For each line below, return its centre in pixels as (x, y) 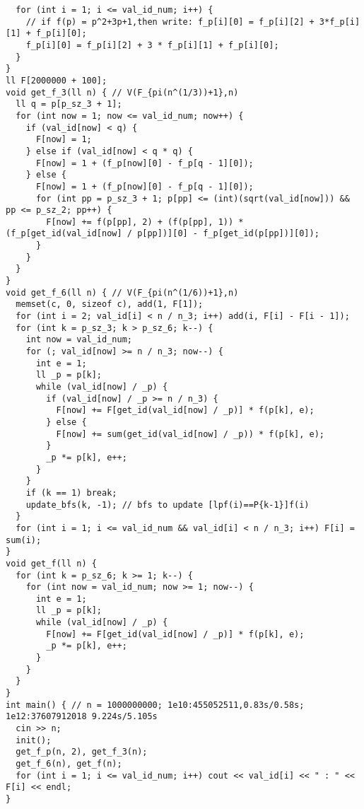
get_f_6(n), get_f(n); (69, 764)
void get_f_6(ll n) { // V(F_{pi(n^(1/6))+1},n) (122, 292)
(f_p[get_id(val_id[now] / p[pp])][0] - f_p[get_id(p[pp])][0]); (163, 234)
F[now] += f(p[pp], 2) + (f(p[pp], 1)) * (145, 222)
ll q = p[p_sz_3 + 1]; (69, 104)
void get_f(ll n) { (51, 563)
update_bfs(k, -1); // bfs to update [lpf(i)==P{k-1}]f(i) (168, 505)
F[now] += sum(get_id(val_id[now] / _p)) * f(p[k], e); (190, 434)
